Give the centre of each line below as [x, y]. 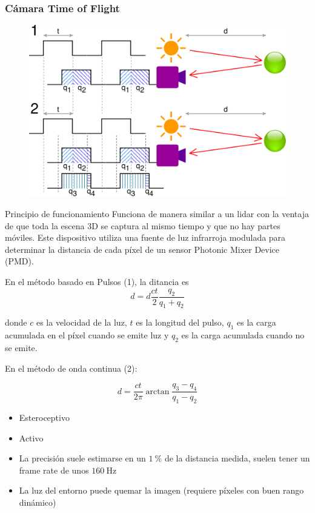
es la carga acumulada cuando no [243, 335]
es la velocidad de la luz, [81, 322]
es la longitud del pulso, [180, 322]
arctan [157, 391]
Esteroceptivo [44, 417]
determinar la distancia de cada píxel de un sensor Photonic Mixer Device [142, 249]
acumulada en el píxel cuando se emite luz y [87, 335]
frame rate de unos [54, 470]
